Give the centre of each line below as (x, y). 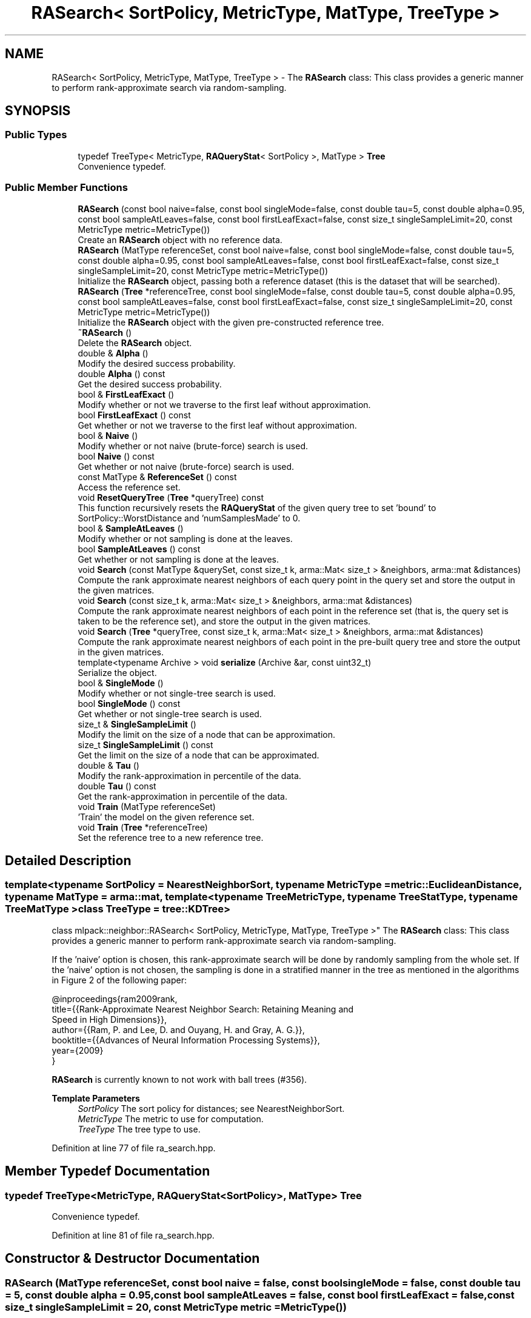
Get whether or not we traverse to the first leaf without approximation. (217, 425)
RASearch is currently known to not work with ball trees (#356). (179, 1079)
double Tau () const (117, 786)
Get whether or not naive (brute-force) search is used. (186, 466)
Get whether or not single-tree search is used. (170, 714)
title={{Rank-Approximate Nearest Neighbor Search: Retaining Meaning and (203, 1009)
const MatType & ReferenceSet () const (157, 477)
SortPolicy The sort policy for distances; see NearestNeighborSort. (211, 1108)
